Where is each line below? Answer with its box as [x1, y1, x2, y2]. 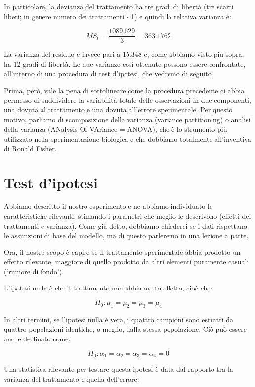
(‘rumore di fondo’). [4, 266, 64, 276]
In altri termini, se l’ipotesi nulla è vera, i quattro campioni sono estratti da [4, 314, 234, 324]
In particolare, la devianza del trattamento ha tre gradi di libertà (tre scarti [4, 1, 234, 11]
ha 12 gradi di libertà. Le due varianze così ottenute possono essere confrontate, [4, 58, 246, 69]
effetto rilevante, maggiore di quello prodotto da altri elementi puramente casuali [4, 256, 249, 267]
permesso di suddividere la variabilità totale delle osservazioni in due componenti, [4, 95, 251, 105]
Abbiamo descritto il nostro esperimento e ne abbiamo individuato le [4, 201, 212, 211]
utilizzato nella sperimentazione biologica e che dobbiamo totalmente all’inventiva [4, 134, 251, 144]
